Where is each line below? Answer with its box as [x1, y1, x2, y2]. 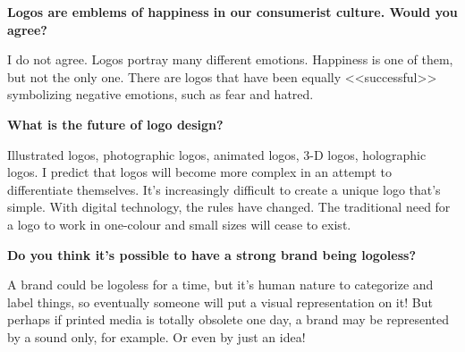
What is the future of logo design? [7, 114, 224, 133]
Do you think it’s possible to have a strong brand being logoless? [7, 245, 416, 264]
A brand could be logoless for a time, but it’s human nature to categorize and [7, 275, 434, 294]
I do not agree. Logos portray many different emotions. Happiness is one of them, [7, 50, 453, 69]
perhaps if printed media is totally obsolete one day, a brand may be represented [7, 310, 450, 329]
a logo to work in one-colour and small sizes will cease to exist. [7, 214, 351, 233]
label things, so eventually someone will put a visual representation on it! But [7, 292, 433, 311]
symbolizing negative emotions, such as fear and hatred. [7, 85, 314, 104]
